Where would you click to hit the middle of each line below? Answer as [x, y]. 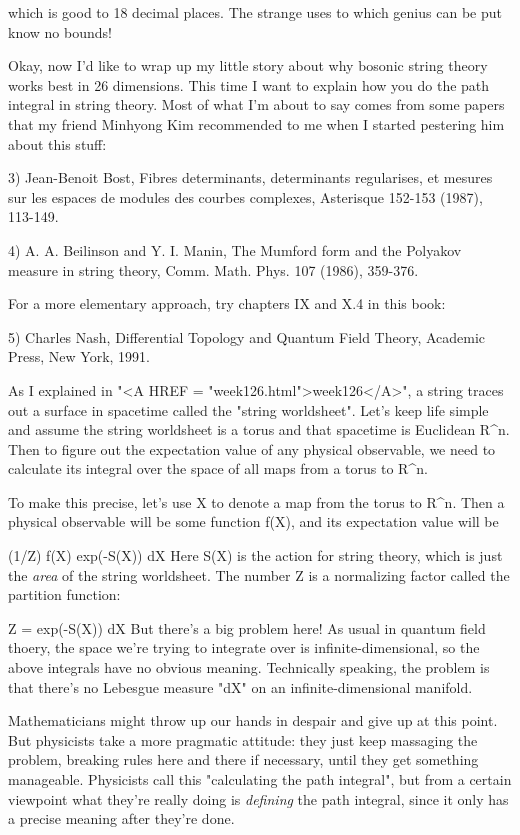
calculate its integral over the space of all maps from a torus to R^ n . [218, 468]
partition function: [64, 594]
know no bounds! [60, 31]
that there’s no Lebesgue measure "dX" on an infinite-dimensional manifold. [240, 686]
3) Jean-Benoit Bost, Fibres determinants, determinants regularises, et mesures [250, 177]
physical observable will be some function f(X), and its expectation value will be [253, 521]
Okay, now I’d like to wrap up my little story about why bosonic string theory [248, 65]
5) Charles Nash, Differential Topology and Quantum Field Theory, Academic [247, 336]
